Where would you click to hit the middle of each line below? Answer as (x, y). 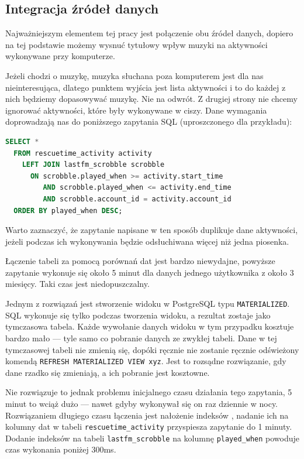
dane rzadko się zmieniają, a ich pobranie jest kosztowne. (108, 372)
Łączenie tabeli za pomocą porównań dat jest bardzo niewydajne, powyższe (140, 261)
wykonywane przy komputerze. (60, 56)
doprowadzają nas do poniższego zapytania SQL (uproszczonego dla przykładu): (149, 121)
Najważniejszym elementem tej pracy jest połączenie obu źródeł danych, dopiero (149, 33)
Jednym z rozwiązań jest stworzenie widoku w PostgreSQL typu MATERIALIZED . (148, 304)
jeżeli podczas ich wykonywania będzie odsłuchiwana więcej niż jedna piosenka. (147, 241)
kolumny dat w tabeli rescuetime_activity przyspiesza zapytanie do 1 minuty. (149, 427)
